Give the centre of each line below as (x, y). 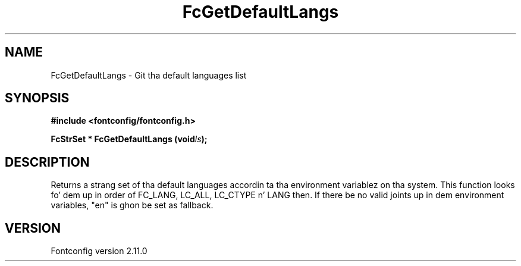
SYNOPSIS (37, 98)
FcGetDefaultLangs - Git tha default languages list (149, 75)
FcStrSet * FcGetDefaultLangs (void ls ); (129, 139)
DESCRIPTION (47, 162)
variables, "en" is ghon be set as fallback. (132, 205)
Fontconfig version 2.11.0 (99, 251)
